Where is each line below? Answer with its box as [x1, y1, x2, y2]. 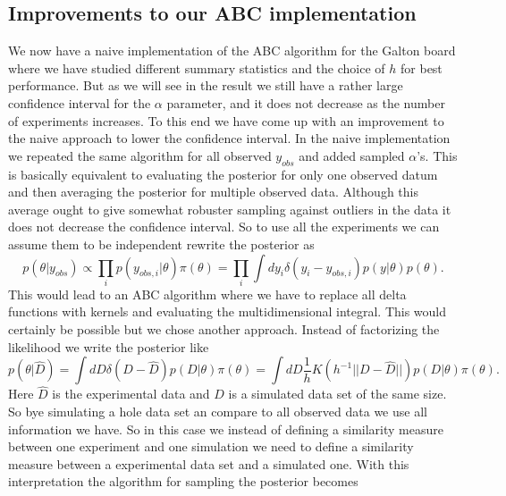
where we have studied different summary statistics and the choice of [8, 58, 385, 77]
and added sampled [299, 146, 405, 164]
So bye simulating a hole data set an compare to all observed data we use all [8, 402, 427, 421]
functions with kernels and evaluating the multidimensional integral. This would [8, 302, 447, 321]
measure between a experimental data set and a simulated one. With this [8, 454, 409, 473]
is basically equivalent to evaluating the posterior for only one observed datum [8, 164, 438, 183]
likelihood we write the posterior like [8, 337, 209, 356]
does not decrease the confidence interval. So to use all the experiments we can [8, 217, 440, 236]
